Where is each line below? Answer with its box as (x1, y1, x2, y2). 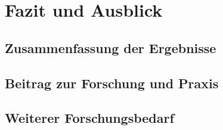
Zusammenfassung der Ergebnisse (5, 38, 216, 57)
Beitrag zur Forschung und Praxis (5, 73, 219, 92)
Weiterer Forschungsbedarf (5, 109, 174, 127)
